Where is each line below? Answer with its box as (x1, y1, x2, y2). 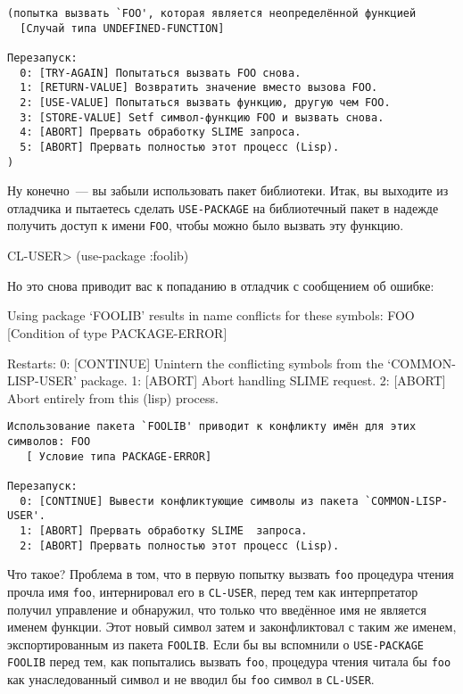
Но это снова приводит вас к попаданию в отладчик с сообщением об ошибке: (7, 276, 434, 294)
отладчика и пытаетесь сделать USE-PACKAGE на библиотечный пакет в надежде (7, 198, 439, 217)
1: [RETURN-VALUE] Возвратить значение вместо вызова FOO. (20, 81, 378, 95)
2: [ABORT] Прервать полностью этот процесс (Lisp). (20, 539, 340, 552)
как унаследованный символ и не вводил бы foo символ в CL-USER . (7, 670, 375, 688)
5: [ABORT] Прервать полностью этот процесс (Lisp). (20, 140, 340, 153)
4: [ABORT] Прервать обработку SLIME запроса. (20, 126, 302, 139)
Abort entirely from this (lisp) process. (7, 388, 219, 407)
